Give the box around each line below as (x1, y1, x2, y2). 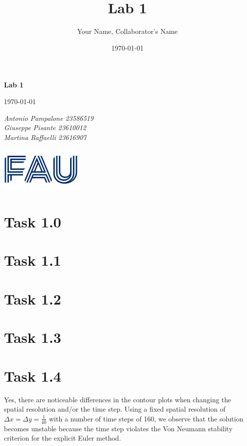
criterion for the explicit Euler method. (4, 433, 121, 443)
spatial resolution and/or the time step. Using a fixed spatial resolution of (4, 404, 226, 414)
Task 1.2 (4, 288, 61, 308)
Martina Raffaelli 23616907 (4, 132, 87, 142)
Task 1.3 (4, 327, 61, 347)
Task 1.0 (4, 212, 61, 232)
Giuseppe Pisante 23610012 (4, 122, 86, 133)
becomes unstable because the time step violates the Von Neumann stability (4, 423, 233, 433)
